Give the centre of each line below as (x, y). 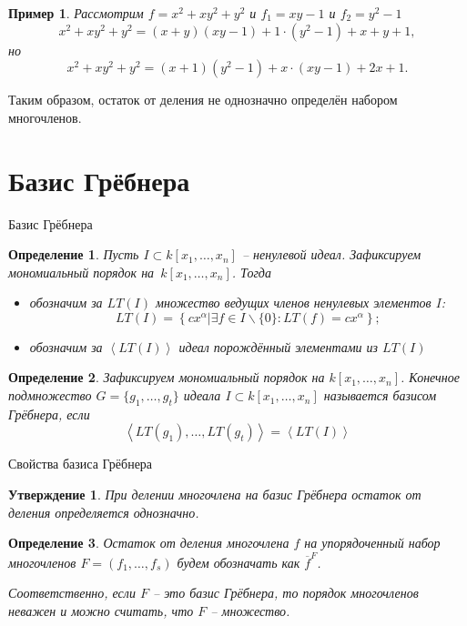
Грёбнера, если (49, 414)
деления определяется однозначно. (104, 512)
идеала (202, 395)
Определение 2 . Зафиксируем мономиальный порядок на (167, 377)
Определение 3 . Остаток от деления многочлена (149, 543)
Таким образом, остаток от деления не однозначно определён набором (203, 100)
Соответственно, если (72, 593)
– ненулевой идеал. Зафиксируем (331, 254)
